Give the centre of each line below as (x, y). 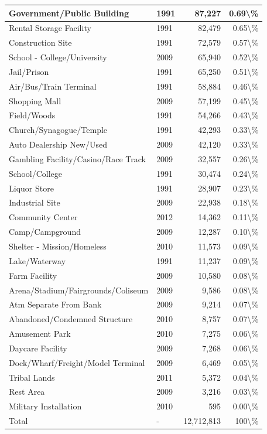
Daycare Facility (38, 348)
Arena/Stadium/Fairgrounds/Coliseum (79, 290)
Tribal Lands (32, 377)
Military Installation (45, 406)
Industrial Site (35, 202)
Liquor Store (31, 188)
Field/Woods (32, 115)
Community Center (43, 217)
